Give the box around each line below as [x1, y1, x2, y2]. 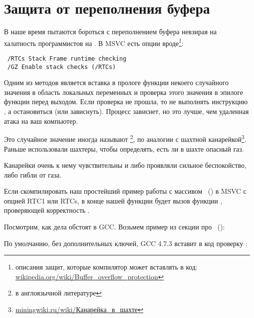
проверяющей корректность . [4, 205, 90, 215]
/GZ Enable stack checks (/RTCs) [7, 63, 116, 70]
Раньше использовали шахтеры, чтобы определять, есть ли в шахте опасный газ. [4, 143, 244, 154]
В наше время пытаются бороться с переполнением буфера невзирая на [4, 26, 217, 37]
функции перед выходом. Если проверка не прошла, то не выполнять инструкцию [4, 96, 248, 107]
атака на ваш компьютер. [4, 115, 78, 126]
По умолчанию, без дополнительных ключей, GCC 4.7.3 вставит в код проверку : [4, 238, 248, 248]
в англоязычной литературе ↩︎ [15, 288, 102, 298]
